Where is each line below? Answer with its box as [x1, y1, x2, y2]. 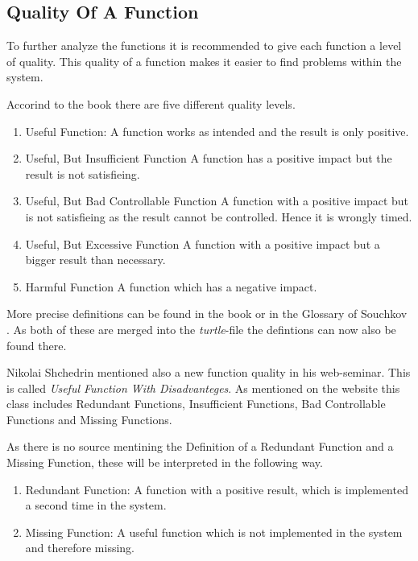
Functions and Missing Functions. [6, 410, 172, 427]
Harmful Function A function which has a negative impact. [25, 278, 317, 295]
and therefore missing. [25, 539, 135, 556]
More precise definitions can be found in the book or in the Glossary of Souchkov [6, 305, 408, 322]
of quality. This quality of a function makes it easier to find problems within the [6, 52, 402, 69]
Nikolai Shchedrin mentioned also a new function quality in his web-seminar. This [6, 364, 411, 381]
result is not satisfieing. [25, 165, 140, 182]
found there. [6, 336, 67, 353]
